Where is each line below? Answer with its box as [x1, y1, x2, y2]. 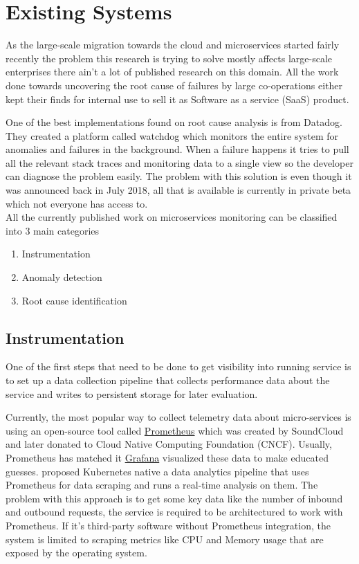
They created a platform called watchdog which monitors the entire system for [6, 128, 339, 143]
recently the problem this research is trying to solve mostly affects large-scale [6, 51, 333, 65]
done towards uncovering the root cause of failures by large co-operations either [6, 78, 343, 92]
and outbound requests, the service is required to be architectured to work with [6, 504, 343, 519]
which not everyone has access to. [6, 196, 148, 210]
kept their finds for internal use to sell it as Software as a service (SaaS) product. [6, 91, 349, 106]
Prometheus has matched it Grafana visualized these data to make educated [6, 450, 329, 464]
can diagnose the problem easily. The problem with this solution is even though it [6, 169, 352, 183]
